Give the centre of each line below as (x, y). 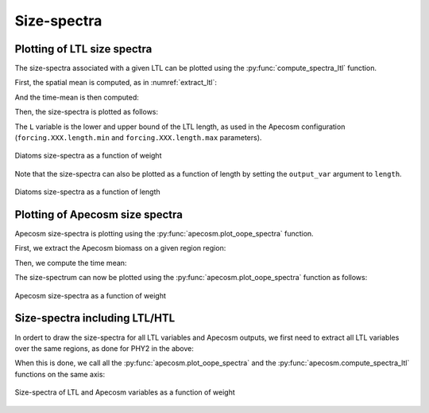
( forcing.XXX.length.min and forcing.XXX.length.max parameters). (138, 138)
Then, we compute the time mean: (71, 263)
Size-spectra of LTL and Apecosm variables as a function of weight (125, 392)
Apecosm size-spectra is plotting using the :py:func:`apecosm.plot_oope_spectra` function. (164, 234)
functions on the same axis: (60, 374)
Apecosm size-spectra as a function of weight (91, 295)
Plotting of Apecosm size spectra (99, 214)
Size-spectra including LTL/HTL (95, 318)
